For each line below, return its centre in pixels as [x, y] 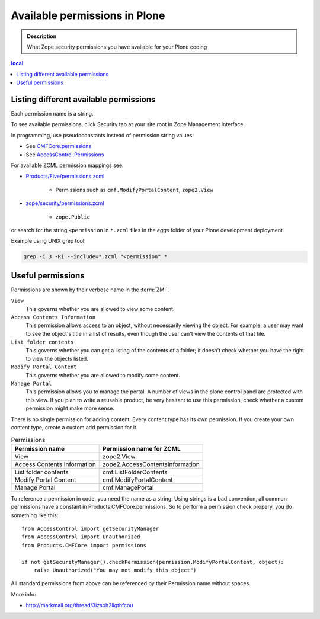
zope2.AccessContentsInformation [151, 464]
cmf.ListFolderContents [135, 472]
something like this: [35, 515]
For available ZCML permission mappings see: [67, 165]
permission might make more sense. [70, 408]
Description [42, 36]
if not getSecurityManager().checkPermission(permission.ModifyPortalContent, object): [153, 562]
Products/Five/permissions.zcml [65, 176]
